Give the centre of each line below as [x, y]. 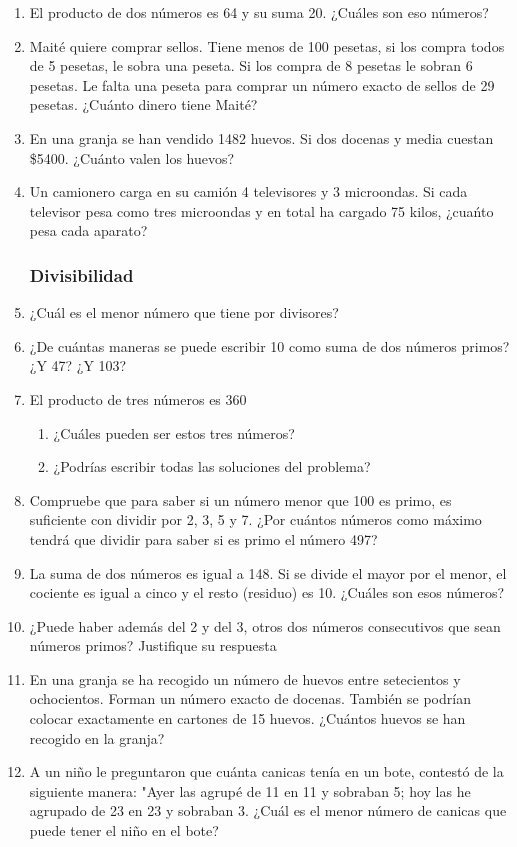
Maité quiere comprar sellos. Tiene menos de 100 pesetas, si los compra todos [267, 45]
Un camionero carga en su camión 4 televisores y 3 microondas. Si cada [248, 191]
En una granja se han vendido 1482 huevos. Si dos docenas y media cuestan [261, 137]
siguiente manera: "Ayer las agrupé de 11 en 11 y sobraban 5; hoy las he [250, 790]
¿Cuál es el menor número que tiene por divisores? [184, 312]
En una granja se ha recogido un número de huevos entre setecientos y [245, 678]
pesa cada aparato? [88, 230]
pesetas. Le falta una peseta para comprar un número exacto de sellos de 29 [262, 84]
